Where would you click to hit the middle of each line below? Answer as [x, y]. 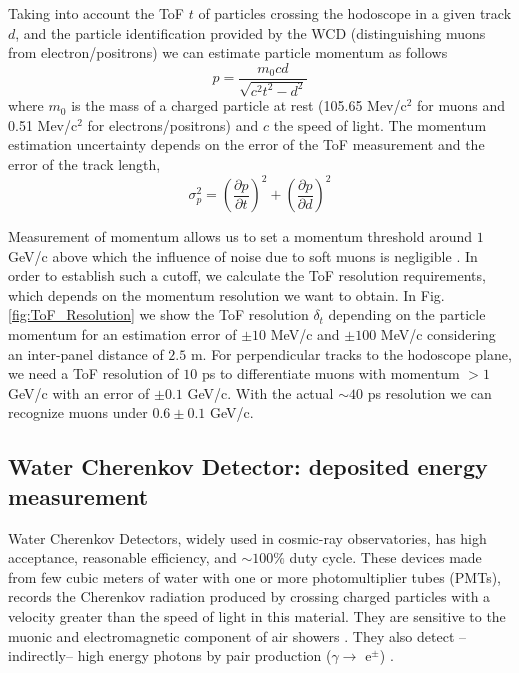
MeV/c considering [438, 334]
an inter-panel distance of [86, 353]
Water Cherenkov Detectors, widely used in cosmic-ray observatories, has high [247, 537]
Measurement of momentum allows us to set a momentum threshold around [240, 236]
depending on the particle [407, 314]
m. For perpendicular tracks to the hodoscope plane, [351, 353]
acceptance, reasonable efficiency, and [122, 557]
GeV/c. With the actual [260, 392]
